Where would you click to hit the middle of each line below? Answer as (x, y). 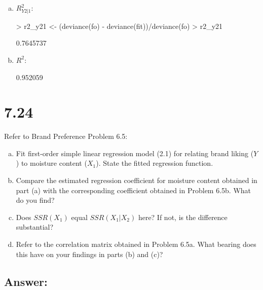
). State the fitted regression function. (155, 163)
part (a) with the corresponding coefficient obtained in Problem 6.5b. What (134, 190)
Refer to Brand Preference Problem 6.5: (66, 136)
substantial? (35, 227)
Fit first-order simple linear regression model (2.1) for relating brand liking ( (135, 153)
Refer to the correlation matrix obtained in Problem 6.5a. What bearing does (136, 244)
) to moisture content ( (51, 163)
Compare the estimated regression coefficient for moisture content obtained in (137, 180)
